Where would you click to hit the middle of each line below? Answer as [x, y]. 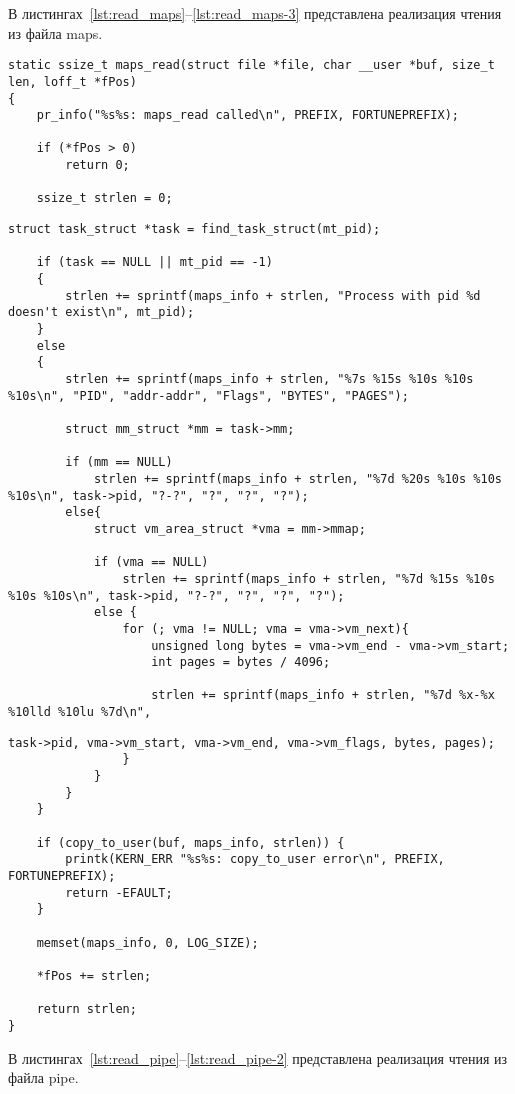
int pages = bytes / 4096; [241, 662]
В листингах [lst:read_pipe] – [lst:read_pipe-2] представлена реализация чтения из [258, 1057]
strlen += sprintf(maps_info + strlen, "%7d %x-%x [323, 695]
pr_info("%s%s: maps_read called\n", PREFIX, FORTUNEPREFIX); [248, 115]
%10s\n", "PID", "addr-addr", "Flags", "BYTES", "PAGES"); [208, 395]
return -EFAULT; [119, 892]
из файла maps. [55, 32]
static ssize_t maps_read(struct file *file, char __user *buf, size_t [251, 65]
